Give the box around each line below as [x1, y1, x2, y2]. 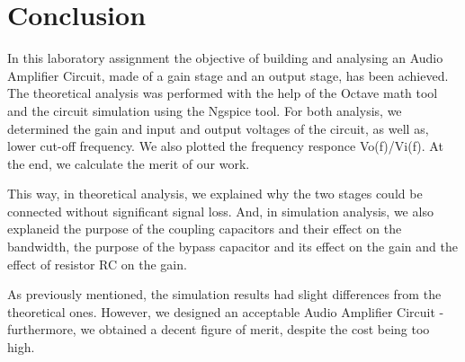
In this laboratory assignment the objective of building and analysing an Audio [7, 49, 443, 67]
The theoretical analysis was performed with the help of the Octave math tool [7, 84, 438, 102]
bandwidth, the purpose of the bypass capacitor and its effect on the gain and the [7, 237, 458, 256]
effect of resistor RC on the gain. [7, 254, 187, 273]
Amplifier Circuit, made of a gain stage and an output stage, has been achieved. [7, 66, 449, 84]
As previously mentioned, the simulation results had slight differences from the [7, 285, 442, 304]
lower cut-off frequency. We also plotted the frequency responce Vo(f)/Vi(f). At [7, 137, 443, 155]
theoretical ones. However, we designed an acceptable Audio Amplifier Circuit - [7, 302, 444, 321]
